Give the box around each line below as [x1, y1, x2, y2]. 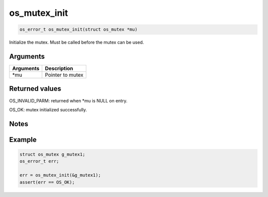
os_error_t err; [19, 158, 60, 164]
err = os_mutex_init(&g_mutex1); [19, 172, 101, 178]
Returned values [9, 85, 62, 93]
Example [9, 135, 37, 144]
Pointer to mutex [45, 72, 84, 79]
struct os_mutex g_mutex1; [19, 151, 85, 157]
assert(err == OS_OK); [19, 179, 75, 185]
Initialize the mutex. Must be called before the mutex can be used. [9, 40, 144, 46]
